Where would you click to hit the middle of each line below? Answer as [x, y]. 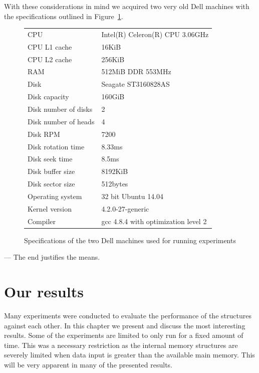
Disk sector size [51, 184]
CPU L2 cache [50, 59]
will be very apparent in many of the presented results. [88, 364]
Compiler [42, 221]
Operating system [55, 196]
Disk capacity [48, 97]
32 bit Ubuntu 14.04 [133, 196]
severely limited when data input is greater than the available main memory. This [129, 355]
